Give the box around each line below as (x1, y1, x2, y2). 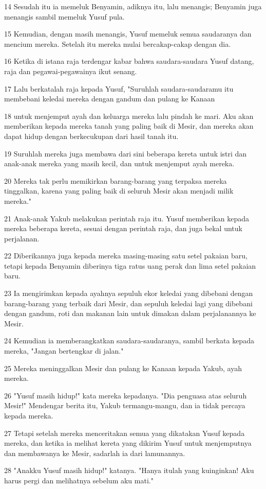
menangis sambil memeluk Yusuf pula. (4, 11, 125, 22)
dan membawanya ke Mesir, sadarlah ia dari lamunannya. (4, 447, 185, 458)
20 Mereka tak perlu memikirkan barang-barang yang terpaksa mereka (4, 175, 227, 186)
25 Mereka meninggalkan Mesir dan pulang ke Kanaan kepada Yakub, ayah (4, 362, 242, 373)
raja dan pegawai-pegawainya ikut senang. (4, 65, 137, 76)
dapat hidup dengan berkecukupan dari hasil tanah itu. (4, 130, 179, 141)
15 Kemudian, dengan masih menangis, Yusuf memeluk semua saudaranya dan (4, 28, 252, 39)
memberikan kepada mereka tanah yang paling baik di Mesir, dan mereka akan (4, 120, 254, 131)
